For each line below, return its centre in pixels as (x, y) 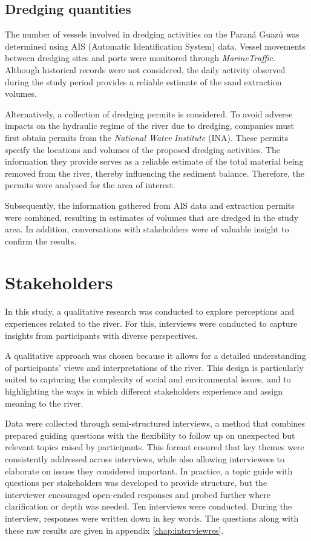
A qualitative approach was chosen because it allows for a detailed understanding (155, 356)
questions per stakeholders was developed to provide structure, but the (136, 483)
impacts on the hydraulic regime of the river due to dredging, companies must (149, 126)
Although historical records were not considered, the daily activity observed (145, 69)
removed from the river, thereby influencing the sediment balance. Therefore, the (155, 173)
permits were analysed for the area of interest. (90, 185)
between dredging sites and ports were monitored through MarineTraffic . (140, 58)
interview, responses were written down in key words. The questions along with (152, 518)
